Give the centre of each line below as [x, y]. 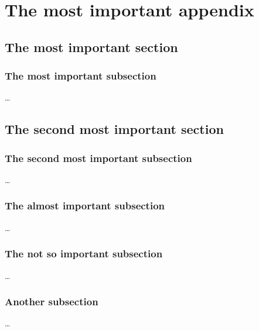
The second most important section [114, 129]
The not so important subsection [84, 254]
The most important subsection [81, 76]
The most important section [91, 46]
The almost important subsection [85, 206]
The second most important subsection [98, 158]
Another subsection [52, 301]
